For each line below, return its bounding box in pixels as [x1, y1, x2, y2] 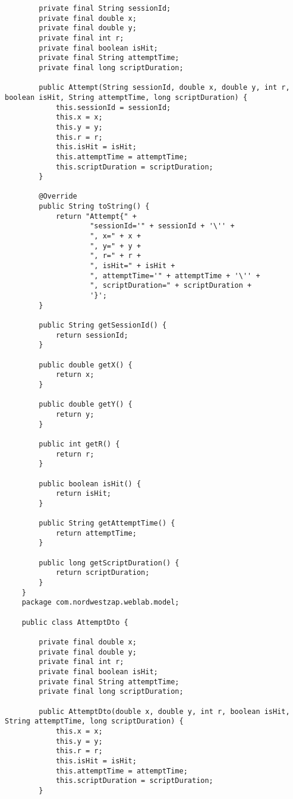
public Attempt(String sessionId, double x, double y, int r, [39, 83, 290, 92]
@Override [39, 192, 77, 201]
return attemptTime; [55, 529, 137, 537]
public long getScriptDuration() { [39, 558, 179, 567]
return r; [55, 449, 94, 458]
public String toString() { [39, 202, 150, 211]
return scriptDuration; [55, 568, 150, 577]
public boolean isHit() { [39, 479, 141, 488]
